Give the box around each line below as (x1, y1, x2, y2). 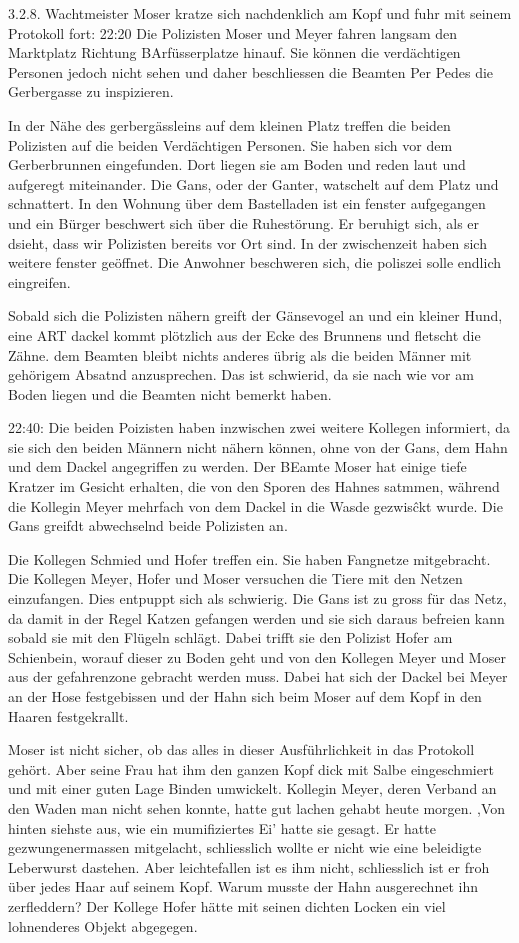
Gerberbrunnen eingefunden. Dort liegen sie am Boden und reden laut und (8, 154, 466, 175)
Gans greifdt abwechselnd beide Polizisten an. (8, 515, 288, 536)
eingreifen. (8, 271, 71, 292)
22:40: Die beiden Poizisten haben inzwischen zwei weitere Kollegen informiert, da (8, 417, 510, 438)
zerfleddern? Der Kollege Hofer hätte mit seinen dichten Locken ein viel (8, 895, 446, 916)
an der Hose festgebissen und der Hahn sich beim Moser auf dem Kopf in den (8, 686, 482, 706)
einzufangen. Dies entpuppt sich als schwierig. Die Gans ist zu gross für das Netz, (8, 588, 507, 609)
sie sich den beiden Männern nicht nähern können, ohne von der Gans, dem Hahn (8, 436, 508, 457)
